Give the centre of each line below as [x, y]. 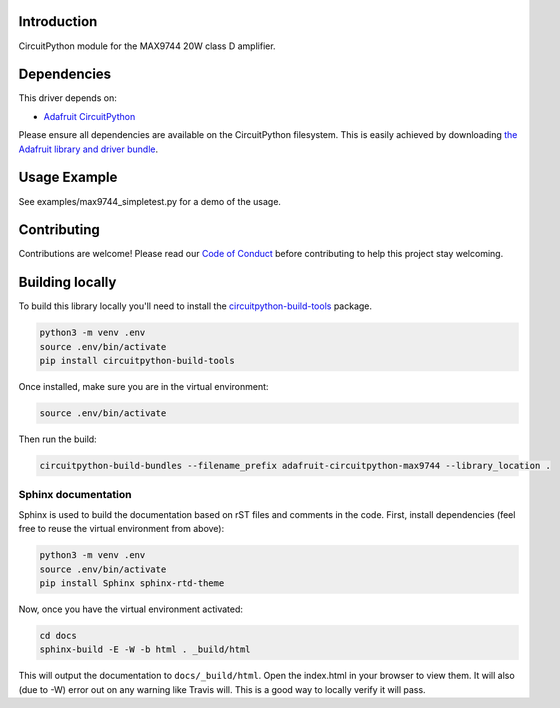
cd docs [58, 635]
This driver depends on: [67, 98]
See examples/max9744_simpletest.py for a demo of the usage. [150, 201]
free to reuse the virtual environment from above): [121, 529]
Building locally [67, 282]
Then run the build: [57, 439]
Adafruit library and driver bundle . [88, 149]
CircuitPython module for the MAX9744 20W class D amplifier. [147, 46]
